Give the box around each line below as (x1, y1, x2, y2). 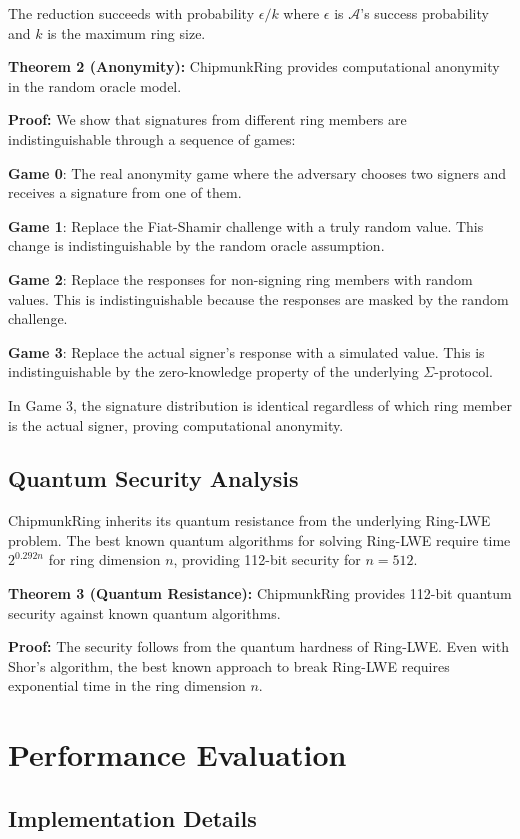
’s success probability (360, 3, 489, 23)
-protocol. (434, 361, 494, 382)
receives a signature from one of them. (8, 182, 242, 203)
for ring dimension (48, 549, 161, 570)
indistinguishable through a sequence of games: (8, 128, 296, 149)
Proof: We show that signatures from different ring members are (8, 109, 407, 130)
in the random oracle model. (8, 75, 182, 96)
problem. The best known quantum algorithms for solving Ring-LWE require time (8, 529, 511, 550)
